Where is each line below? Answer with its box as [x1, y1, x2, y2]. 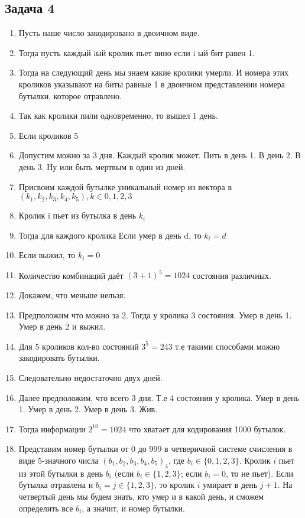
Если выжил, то [18, 249, 76, 261]
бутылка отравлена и [18, 478, 93, 491]
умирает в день [203, 478, 258, 491]
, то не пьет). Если [226, 467, 294, 479]
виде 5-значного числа [18, 454, 99, 466]
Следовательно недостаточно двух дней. [18, 371, 163, 383]
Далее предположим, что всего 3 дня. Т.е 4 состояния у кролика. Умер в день [18, 391, 299, 403]
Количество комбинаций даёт [18, 269, 124, 281]
